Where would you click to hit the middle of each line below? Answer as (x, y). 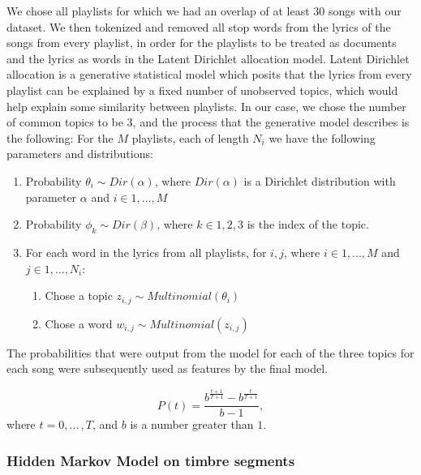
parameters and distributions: (80, 154)
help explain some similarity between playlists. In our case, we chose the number (206, 106)
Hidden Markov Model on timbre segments (151, 460)
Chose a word (79, 323)
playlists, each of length (190, 137)
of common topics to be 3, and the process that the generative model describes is (208, 122)
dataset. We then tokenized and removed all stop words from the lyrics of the (199, 26)
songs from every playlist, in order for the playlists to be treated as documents (202, 43)
